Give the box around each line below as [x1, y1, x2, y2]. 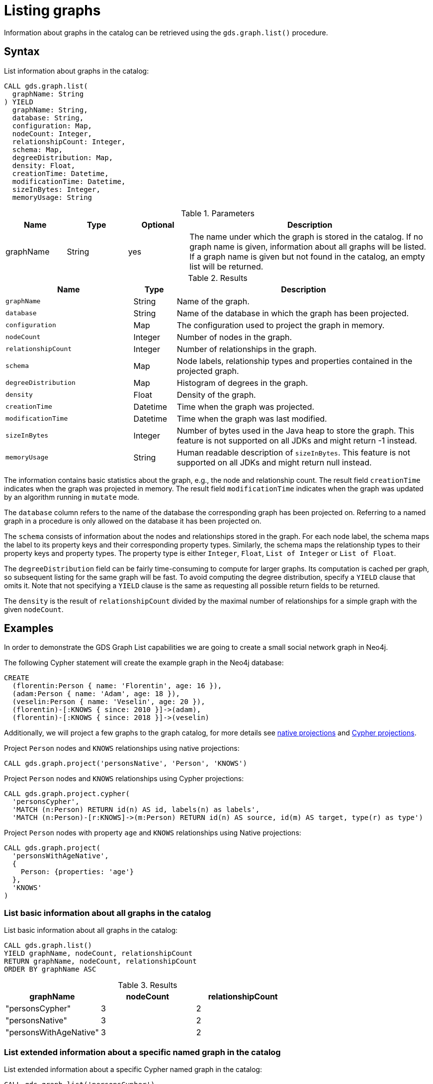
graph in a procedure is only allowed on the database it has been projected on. [4, 516, 261, 525]
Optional [141, 219, 174, 230]
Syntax [4, 45, 40, 58]
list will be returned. [189, 261, 263, 271]
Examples [4, 622, 54, 635]
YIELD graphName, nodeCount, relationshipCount [4, 949, 193, 958]
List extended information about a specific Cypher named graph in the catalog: [4, 1065, 262, 1074]
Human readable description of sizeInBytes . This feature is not [176, 447, 410, 457]
